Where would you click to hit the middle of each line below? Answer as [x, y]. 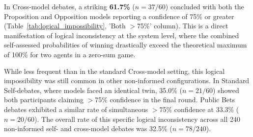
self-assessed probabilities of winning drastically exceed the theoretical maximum [126, 45]
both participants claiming [44, 100]
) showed [226, 90]
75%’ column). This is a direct [183, 26]
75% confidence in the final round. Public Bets [165, 100]
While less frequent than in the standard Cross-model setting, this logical [114, 71]
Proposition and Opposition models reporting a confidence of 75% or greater [119, 16]
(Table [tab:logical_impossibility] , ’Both [65, 26]
